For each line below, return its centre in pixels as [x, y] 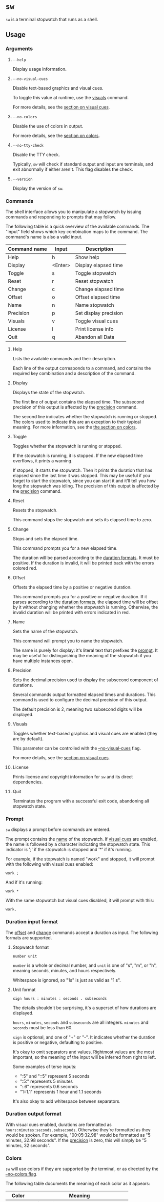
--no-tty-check [28, 145]
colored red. [25, 568]
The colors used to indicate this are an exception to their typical [77, 422]
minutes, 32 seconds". [28, 1145]
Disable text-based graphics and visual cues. [58, 88]
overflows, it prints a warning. [42, 460]
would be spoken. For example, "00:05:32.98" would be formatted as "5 [78, 1135]
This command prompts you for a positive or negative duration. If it [80, 596]
